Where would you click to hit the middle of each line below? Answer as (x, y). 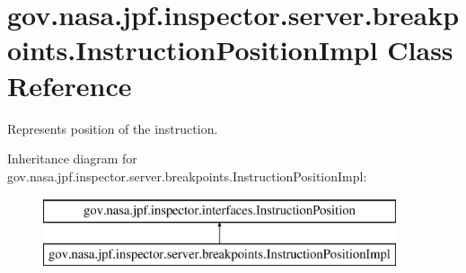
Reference (70, 85)
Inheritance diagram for (72, 159)
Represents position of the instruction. (113, 128)
